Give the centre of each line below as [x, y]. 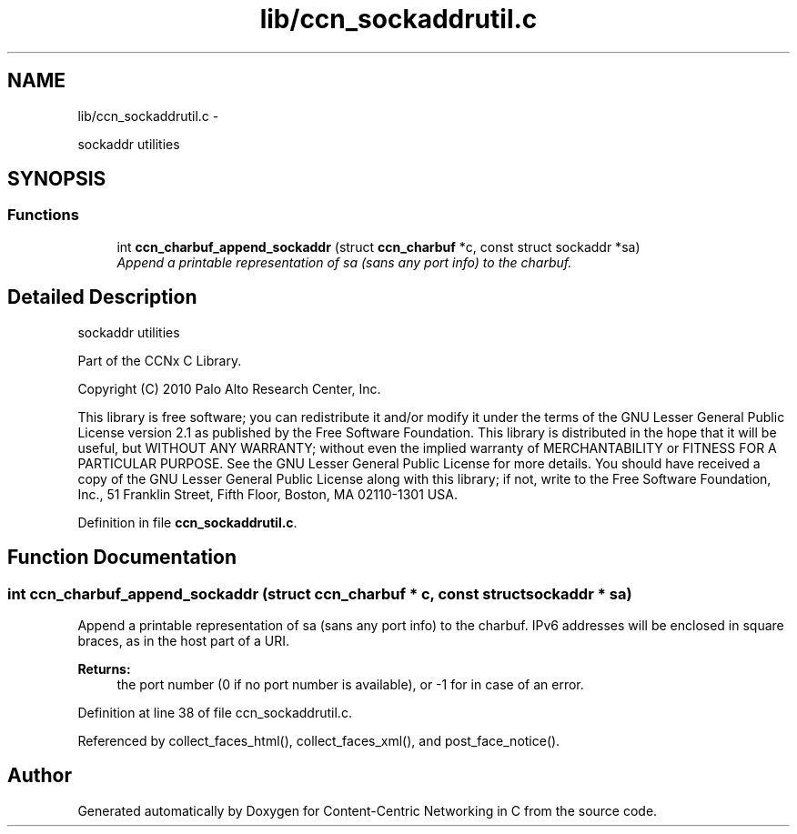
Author [40, 776]
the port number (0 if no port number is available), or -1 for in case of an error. [350, 684]
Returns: [104, 668]
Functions [43, 215]
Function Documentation [122, 558]
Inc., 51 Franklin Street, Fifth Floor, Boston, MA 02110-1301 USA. [267, 494]
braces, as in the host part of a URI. [184, 640]
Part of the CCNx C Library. [160, 360]
